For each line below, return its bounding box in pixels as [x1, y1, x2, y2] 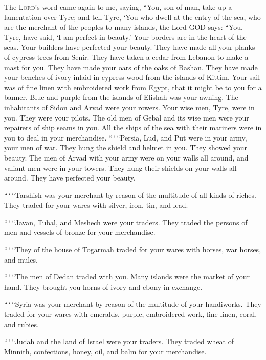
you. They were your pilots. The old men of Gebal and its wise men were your [4, 112, 249, 123]
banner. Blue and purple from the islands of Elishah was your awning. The [4, 92, 238, 103]
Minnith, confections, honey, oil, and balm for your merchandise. [4, 346, 207, 356]
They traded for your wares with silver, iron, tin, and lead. [4, 199, 188, 210]
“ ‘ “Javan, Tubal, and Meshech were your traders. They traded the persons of [4, 216, 248, 227]
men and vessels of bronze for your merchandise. [4, 227, 156, 237]
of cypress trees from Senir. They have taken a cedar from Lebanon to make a [4, 51, 249, 62]
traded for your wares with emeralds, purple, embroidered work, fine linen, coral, [4, 309, 257, 319]
